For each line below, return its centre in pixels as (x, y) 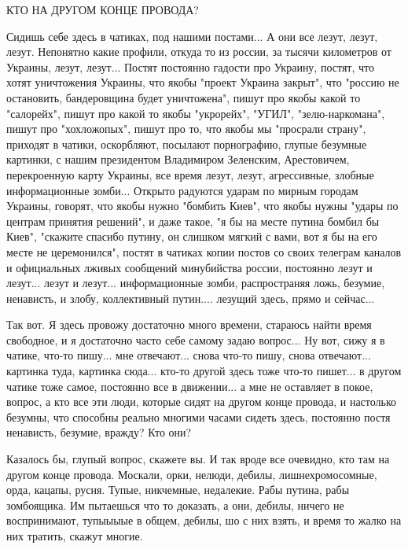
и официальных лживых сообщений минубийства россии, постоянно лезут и (189, 267)
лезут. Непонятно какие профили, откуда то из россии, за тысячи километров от (199, 52)
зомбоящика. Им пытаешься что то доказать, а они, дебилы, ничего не (175, 505)
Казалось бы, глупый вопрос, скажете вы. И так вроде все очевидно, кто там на (198, 459)
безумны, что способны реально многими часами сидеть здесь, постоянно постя (198, 416)
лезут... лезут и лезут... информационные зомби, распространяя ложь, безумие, (196, 283)
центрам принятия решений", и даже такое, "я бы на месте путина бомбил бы (193, 221)
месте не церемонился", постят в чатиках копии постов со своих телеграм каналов (204, 251)
